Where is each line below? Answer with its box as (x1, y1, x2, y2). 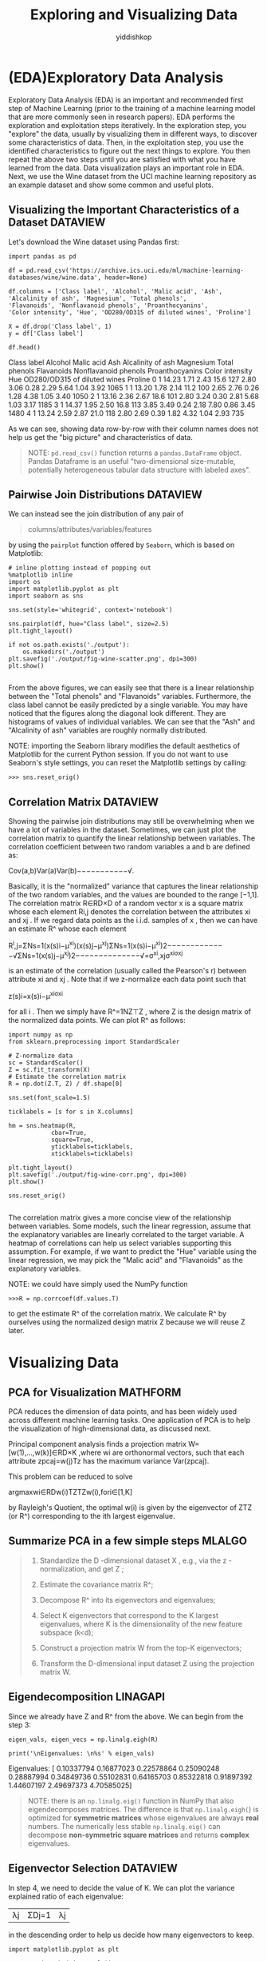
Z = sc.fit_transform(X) (8, 1066, 91, 1074)
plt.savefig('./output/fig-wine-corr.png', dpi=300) (8, 1171, 187, 1179)
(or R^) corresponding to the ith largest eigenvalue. (8, 1512, 175, 1521)
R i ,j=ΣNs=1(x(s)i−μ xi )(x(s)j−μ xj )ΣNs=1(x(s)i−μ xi (8, 940, 161, 950)
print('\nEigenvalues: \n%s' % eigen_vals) (8, 1749, 155, 1757)
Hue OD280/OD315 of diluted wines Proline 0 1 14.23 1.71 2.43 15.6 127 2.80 (8, 374, 257, 384)
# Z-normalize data (8, 1052, 73, 1060)
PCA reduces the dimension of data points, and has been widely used (8, 1407, 238, 1416)
